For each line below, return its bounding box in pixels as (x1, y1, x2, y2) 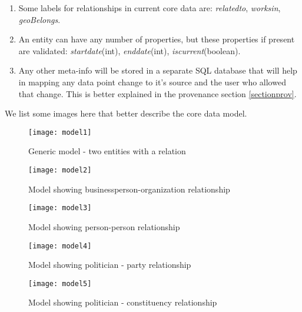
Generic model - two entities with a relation (28, 145, 186, 157)
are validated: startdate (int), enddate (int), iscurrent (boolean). (18, 44, 241, 57)
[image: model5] (28, 279, 92, 288)
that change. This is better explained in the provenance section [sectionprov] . (18, 87, 297, 99)
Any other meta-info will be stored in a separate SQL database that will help (18, 64, 297, 77)
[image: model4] (28, 241, 92, 250)
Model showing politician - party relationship (28, 258, 191, 271)
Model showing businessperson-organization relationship (28, 182, 230, 195)
